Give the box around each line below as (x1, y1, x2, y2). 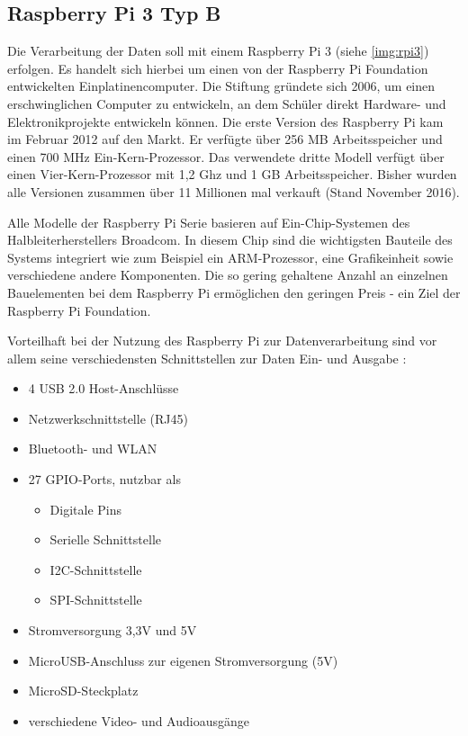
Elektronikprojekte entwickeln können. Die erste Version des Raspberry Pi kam (7, 112, 444, 130)
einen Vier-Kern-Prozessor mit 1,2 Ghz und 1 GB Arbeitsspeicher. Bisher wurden (7, 165, 457, 184)
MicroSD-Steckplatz (28, 681, 139, 700)
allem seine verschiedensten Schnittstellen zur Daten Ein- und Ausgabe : (7, 348, 407, 367)
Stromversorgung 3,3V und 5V (28, 621, 197, 640)
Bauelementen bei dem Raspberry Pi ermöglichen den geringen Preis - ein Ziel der (7, 283, 461, 301)
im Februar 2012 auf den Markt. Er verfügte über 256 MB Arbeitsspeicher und (7, 130, 443, 148)
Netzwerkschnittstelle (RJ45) (28, 408, 188, 427)
